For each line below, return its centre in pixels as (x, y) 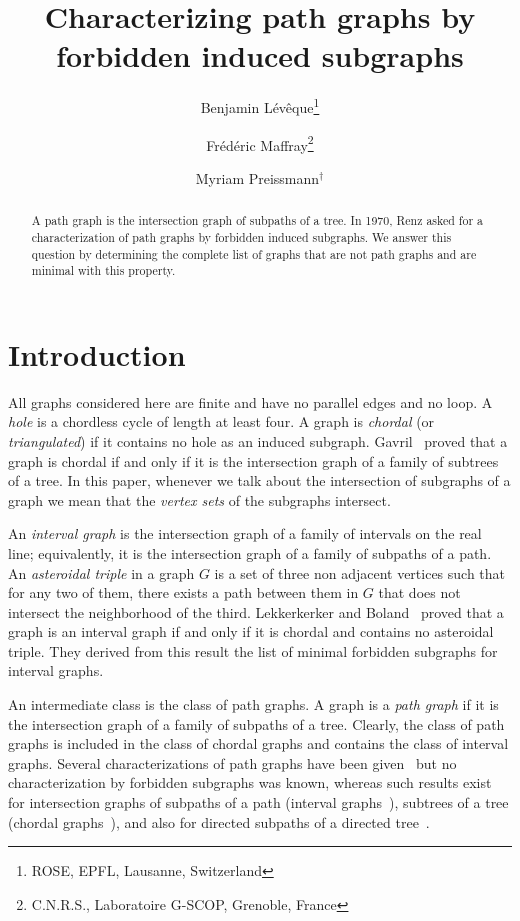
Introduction (97, 353)
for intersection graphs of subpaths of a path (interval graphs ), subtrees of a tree (258, 802)
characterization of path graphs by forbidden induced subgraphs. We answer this (241, 236)
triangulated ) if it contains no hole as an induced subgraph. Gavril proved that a (258, 440)
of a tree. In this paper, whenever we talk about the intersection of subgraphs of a (259, 480)
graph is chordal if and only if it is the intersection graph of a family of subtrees (253, 460)
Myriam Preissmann (257, 177)
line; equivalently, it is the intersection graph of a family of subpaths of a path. (250, 552)
